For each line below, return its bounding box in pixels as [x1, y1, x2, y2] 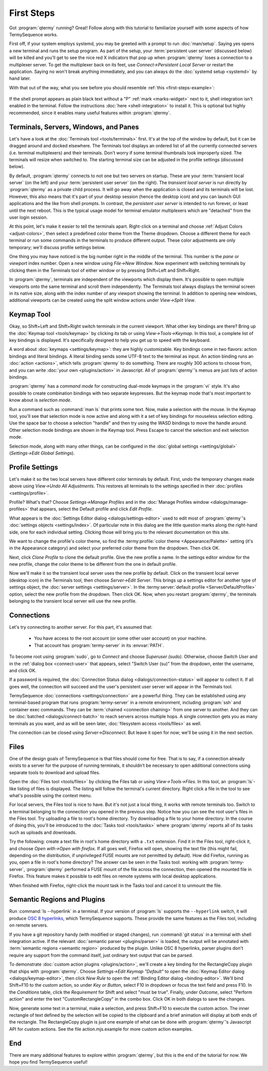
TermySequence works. [9, 31, 58, 37]
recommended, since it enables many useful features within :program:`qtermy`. [9, 110, 171, 116]
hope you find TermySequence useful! [9, 1059, 88, 1065]
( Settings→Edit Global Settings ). [9, 450, 75, 456]
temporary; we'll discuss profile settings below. [9, 244, 106, 250]
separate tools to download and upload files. [9, 769, 100, 775]
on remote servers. [9, 922, 48, 928]
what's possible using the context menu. [9, 792, 92, 799]
